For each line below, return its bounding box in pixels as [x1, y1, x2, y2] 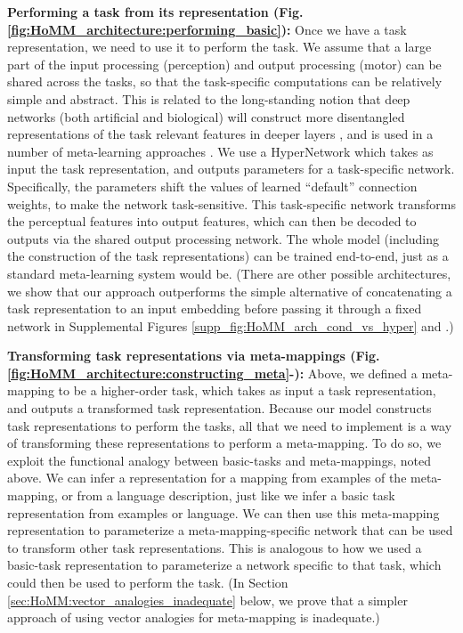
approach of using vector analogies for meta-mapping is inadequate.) [7, 608, 380, 627]
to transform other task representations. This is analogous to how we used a [7, 538, 422, 556]
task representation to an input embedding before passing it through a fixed [7, 299, 422, 318]
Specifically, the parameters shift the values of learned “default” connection [7, 176, 418, 195]
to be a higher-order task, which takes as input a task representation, [58, 381, 436, 400]
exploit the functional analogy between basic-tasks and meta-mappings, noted [7, 450, 431, 469]
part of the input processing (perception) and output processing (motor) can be [7, 54, 442, 73]
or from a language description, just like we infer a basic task [61, 486, 395, 505]
